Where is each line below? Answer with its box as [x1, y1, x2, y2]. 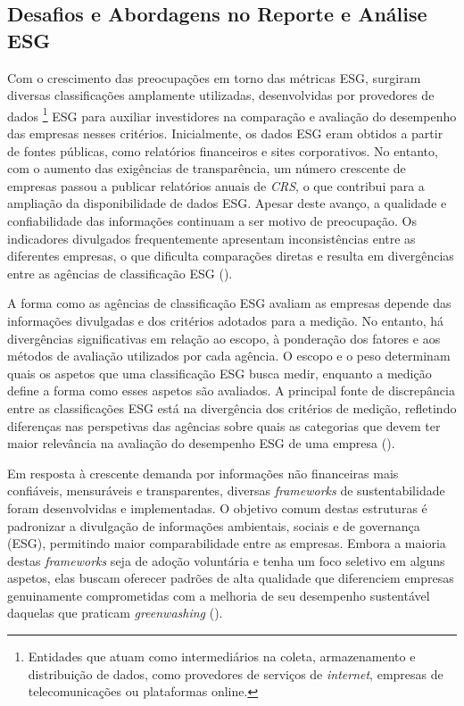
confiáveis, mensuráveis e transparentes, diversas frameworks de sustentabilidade [7, 481, 445, 500]
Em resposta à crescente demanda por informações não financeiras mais [7, 463, 399, 482]
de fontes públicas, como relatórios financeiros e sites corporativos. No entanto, [7, 141, 438, 160]
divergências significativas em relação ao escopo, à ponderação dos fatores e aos [7, 328, 441, 347]
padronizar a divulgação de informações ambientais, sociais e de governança [7, 516, 420, 535]
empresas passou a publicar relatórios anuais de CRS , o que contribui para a [7, 176, 425, 195]
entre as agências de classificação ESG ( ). [7, 263, 233, 282]
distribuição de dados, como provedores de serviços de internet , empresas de [28, 664, 443, 683]
